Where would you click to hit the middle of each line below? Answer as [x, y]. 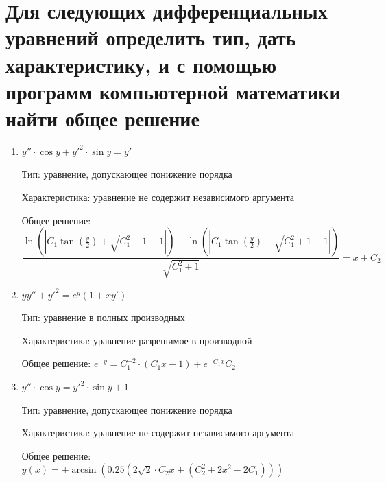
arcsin [84, 470]
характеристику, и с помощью [141, 64]
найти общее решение [102, 118]
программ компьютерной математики [173, 91]
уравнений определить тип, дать [151, 37]
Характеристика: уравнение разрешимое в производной [137, 340]
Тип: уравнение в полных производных [103, 317]
